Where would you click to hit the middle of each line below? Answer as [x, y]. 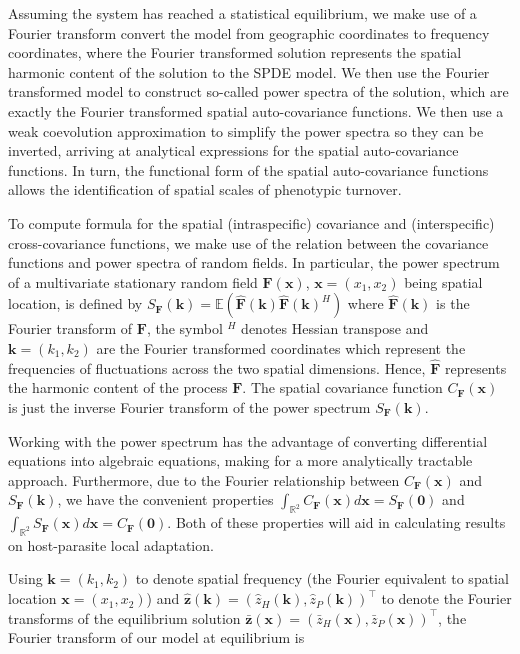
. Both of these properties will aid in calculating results [336, 522]
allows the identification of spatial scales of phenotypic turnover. [205, 189]
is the [453, 303]
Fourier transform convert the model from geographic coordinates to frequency [249, 32]
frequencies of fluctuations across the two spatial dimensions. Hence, [217, 367]
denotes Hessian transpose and [335, 328]
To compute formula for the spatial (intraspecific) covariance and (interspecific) [251, 222]
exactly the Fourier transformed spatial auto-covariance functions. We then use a [256, 110]
